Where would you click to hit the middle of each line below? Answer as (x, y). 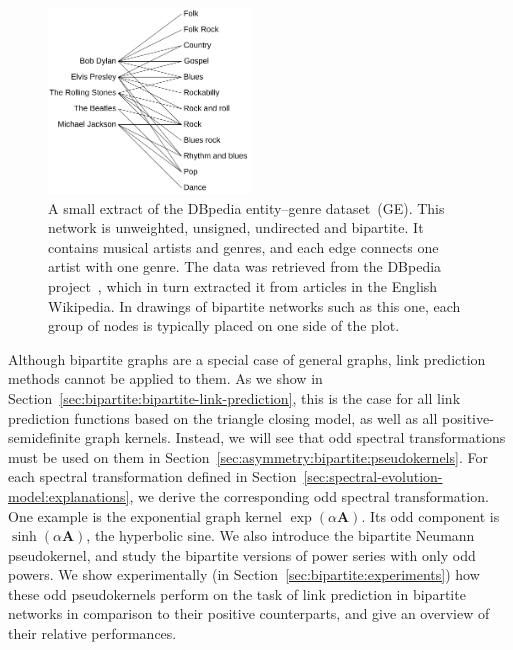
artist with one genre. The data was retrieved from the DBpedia (245, 266)
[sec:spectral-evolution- (373, 476)
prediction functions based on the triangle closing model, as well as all (223, 417)
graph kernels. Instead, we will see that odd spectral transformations (295, 437)
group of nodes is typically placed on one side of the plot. (224, 325)
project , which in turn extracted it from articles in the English (243, 285)
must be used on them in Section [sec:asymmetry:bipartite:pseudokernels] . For (248, 456)
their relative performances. (92, 633)
